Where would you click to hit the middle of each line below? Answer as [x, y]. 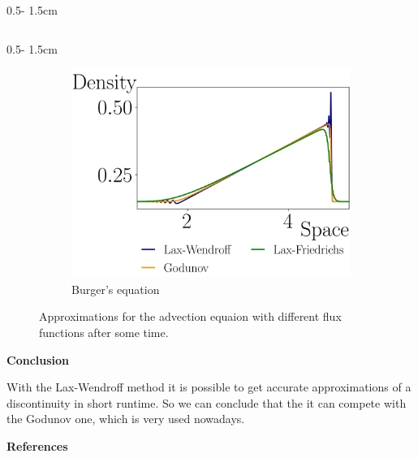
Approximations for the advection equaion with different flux [190, 316]
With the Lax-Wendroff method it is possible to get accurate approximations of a [209, 387]
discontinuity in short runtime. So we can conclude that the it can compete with [207, 402]
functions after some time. [104, 332]
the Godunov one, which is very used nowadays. [126, 419]
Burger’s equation [116, 289]
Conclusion [38, 359]
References [37, 445]
